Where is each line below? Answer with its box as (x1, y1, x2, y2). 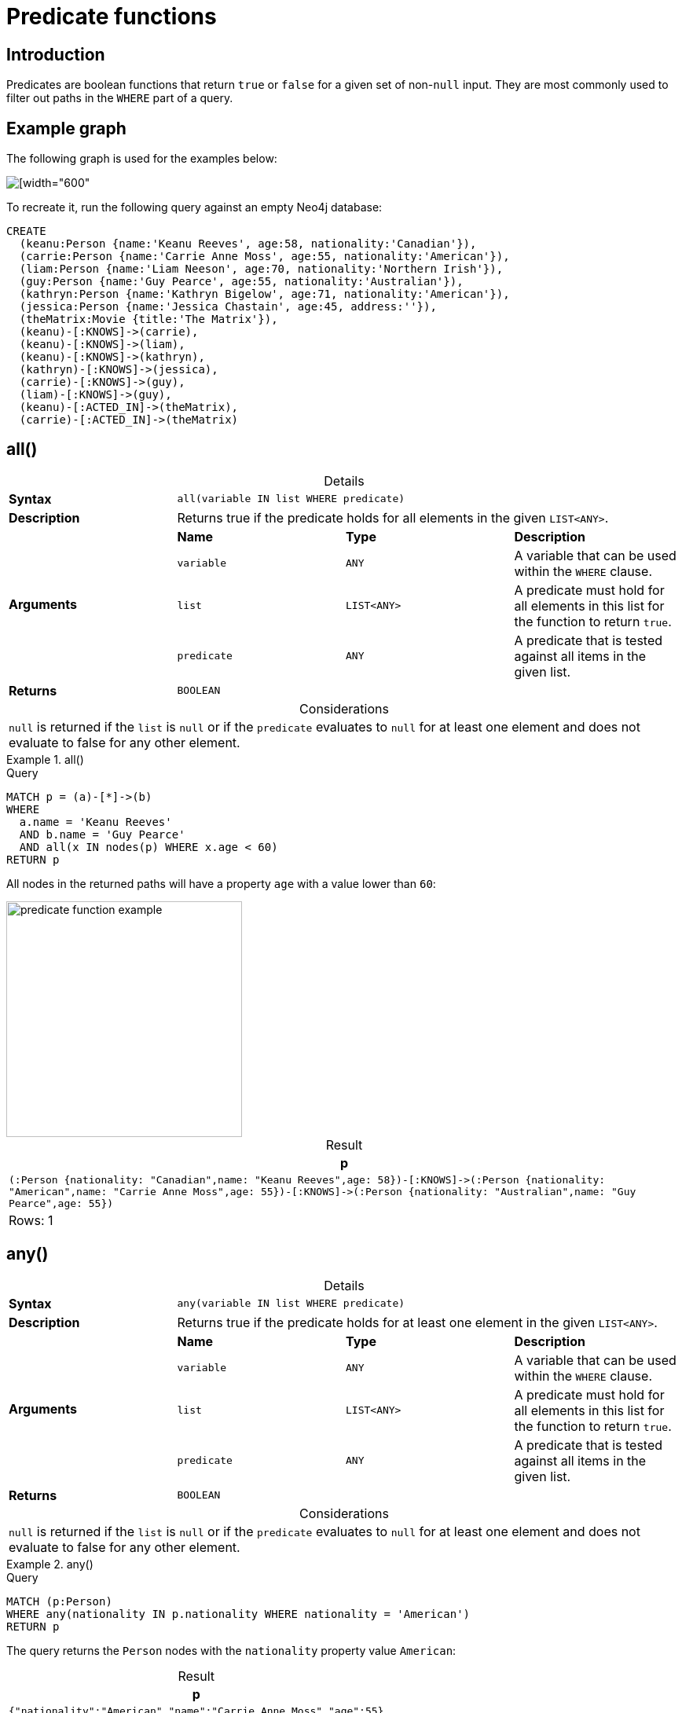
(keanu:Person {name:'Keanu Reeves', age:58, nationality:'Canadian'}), (19, 237, 477, 251)
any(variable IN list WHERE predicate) (177, 1297, 405, 1310)
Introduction (6, 44, 105, 64)
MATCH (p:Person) (6, 1594, 112, 1608)
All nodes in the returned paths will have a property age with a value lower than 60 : (6, 876, 436, 890)
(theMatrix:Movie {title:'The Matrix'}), (19, 313, 278, 326)
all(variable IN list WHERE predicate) (177, 493, 405, 505)
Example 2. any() (6, 1557, 93, 1571)
